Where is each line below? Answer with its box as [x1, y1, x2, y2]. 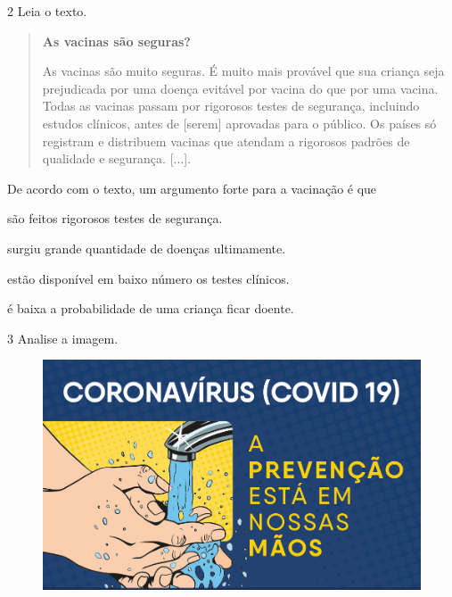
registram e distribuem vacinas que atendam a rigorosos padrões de [42, 131, 410, 150]
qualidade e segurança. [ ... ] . [42, 149, 192, 168]
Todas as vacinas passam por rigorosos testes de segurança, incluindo [42, 96, 420, 115]
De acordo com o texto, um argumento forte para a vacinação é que [7, 178, 377, 197]
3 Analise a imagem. [7, 328, 119, 347]
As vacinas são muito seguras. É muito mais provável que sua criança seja [42, 62, 445, 80]
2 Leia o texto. [7, 2, 87, 20]
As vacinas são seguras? [42, 31, 191, 50]
